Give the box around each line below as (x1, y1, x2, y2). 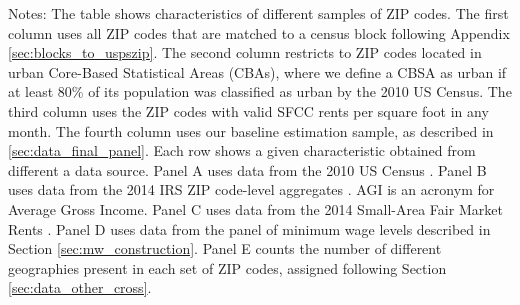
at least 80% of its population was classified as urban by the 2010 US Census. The (8, 81, 512, 102)
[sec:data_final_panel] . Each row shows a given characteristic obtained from (8, 140, 476, 161)
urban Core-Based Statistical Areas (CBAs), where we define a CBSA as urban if (8, 61, 507, 82)
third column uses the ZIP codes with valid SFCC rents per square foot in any (8, 100, 489, 121)
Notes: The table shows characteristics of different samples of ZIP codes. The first (8, 3, 509, 23)
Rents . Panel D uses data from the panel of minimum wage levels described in (8, 218, 491, 239)
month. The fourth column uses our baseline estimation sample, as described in (8, 120, 494, 141)
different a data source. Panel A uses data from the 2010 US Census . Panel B (8, 159, 487, 180)
